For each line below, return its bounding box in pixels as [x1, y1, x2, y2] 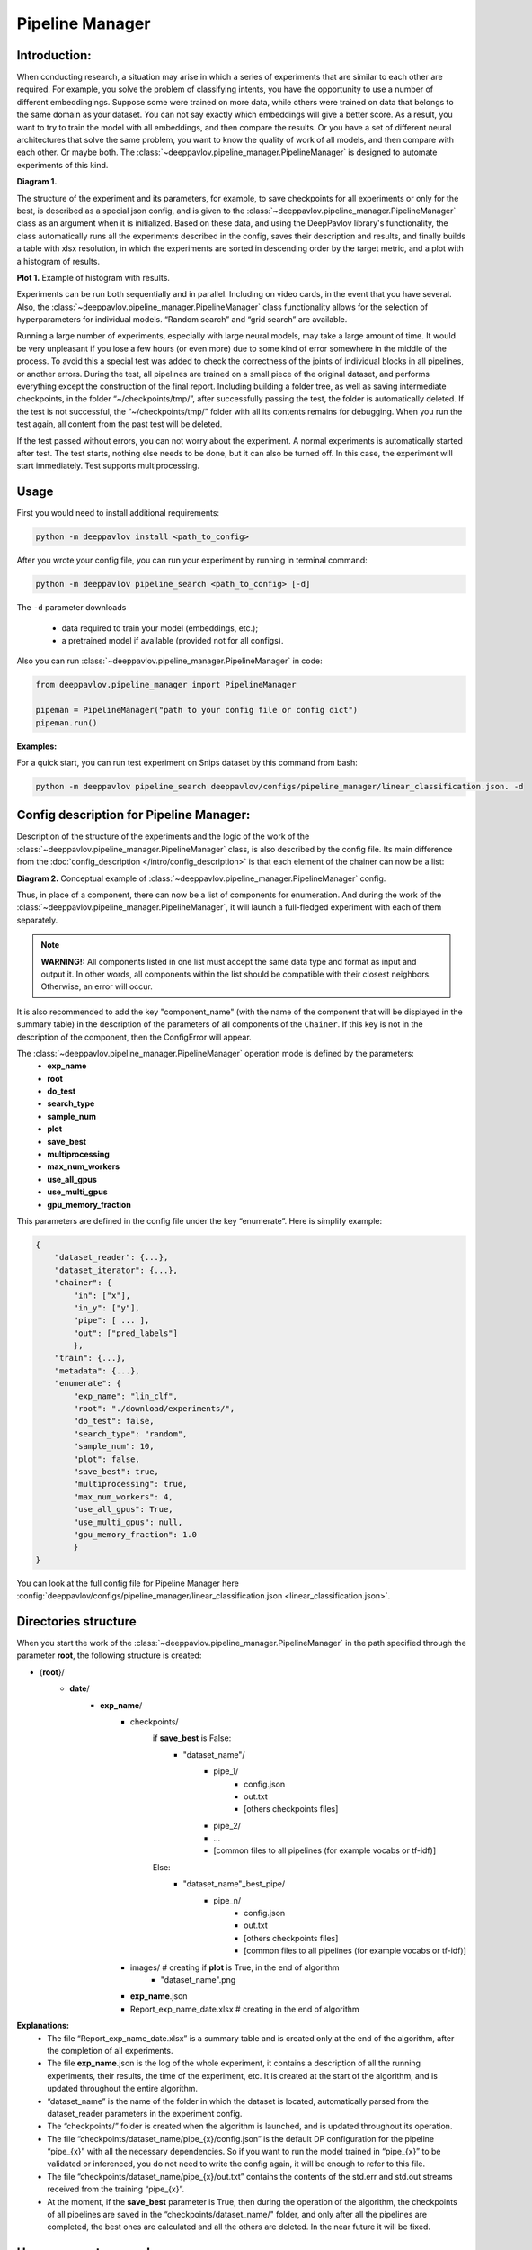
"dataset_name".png [160, 1974, 236, 1984]
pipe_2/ [213, 1820, 242, 1831]
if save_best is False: [153, 1732, 232, 1743]
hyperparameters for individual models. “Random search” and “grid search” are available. [16, 314, 348, 325]
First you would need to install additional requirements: [16, 508, 220, 518]
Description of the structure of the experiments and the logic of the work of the [16, 831, 310, 841]
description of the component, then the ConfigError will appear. [16, 1031, 252, 1042]
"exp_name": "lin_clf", [73, 1390, 179, 1401]
